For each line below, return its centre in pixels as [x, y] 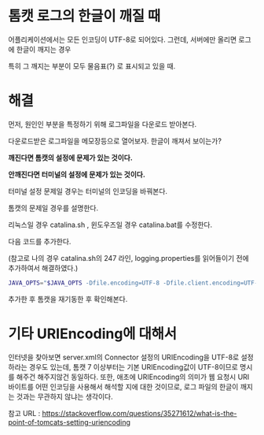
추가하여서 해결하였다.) [43, 268]
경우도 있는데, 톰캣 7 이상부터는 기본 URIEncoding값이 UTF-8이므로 [133, 366]
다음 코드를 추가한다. [40, 241]
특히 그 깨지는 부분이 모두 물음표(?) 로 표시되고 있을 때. [92, 66]
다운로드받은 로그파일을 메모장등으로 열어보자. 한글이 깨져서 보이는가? [115, 141]
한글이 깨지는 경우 [44, 49]
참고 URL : [24, 413]
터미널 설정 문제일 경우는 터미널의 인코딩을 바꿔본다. [88, 191]
